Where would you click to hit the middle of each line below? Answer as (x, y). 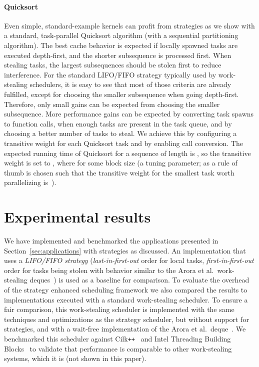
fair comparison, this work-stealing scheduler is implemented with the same (119, 309)
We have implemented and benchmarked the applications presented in (111, 241)
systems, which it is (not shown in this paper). (75, 358)
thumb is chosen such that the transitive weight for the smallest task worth (119, 172)
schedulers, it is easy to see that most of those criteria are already (130, 84)
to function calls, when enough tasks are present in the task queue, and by (118, 123)
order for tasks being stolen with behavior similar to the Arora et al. (109, 270)
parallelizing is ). (30, 182)
